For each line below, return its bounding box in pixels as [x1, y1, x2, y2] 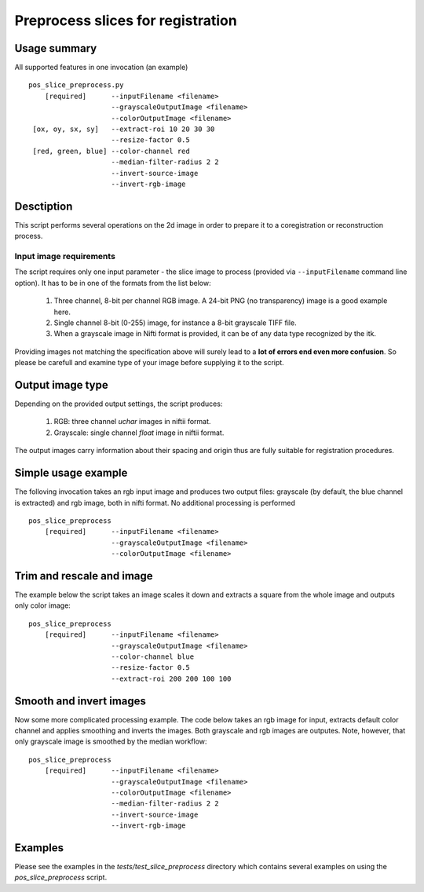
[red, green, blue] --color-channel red [32, 146, 190, 155]
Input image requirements [14, 251, 115, 262]
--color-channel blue [111, 652, 195, 661]
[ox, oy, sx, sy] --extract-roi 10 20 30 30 [32, 125, 215, 133]
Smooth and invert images [14, 694, 147, 707]
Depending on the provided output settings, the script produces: [14, 399, 223, 408]
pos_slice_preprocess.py [28, 81, 124, 90]
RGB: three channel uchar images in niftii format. [53, 417, 211, 426]
